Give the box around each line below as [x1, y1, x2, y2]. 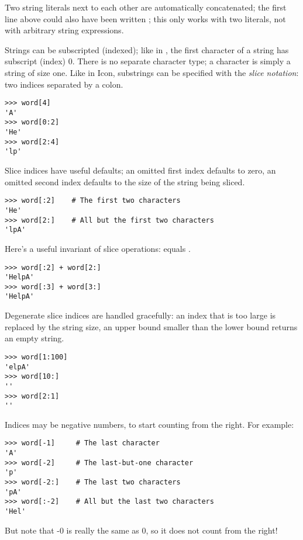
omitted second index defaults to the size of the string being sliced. [5, 175, 245, 188]
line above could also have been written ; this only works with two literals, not [5, 12, 286, 25]
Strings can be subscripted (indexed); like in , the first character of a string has [5, 43, 289, 56]
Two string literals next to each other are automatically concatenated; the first [5, 1, 287, 13]
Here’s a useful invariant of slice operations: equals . [5, 242, 191, 254]
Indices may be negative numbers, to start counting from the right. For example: [5, 418, 294, 430]
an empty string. [5, 332, 64, 344]
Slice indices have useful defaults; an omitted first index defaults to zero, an [5, 164, 276, 176]
